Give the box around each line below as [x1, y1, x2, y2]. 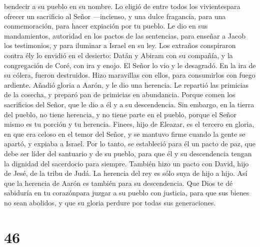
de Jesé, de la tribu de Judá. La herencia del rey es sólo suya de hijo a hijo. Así [4, 168, 247, 178]
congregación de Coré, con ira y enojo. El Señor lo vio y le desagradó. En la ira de [4, 60, 256, 70]
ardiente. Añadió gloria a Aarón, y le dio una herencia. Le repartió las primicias [4, 79, 249, 90]
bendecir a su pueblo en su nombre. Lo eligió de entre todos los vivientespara [4, 1, 240, 11]
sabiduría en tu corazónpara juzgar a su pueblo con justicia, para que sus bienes [4, 187, 249, 198]
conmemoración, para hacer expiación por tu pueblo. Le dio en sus [4, 21, 208, 31]
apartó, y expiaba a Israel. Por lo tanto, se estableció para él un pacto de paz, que [4, 138, 256, 149]
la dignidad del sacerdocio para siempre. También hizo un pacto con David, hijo [4, 158, 249, 168]
